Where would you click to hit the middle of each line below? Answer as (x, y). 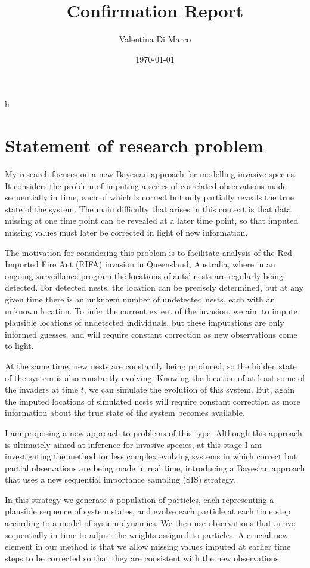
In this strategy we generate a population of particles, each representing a (139, 499)
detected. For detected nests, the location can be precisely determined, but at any (154, 287)
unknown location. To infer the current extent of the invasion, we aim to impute (151, 311)
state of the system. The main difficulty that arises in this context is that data (148, 209)
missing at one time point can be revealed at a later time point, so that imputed (152, 220)
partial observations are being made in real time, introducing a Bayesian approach (155, 467)
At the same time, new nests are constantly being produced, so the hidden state (151, 365)
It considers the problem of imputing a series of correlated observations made (146, 185)
